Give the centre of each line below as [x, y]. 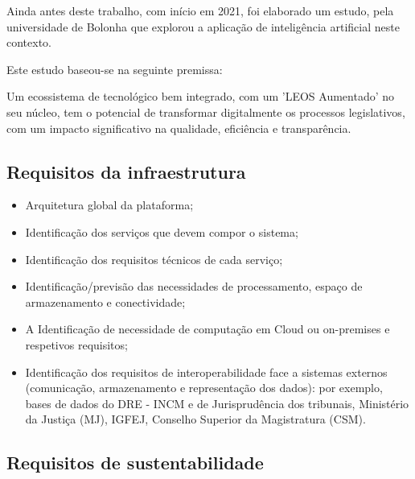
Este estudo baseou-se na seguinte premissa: [115, 69]
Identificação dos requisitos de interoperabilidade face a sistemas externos [206, 372]
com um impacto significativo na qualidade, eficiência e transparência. [179, 128]
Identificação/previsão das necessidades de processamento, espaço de [194, 286]
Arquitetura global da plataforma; [109, 205]
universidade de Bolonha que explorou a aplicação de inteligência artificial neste [203, 26]
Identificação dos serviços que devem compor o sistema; [162, 231]
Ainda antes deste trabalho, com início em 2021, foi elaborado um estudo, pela [200, 10]
